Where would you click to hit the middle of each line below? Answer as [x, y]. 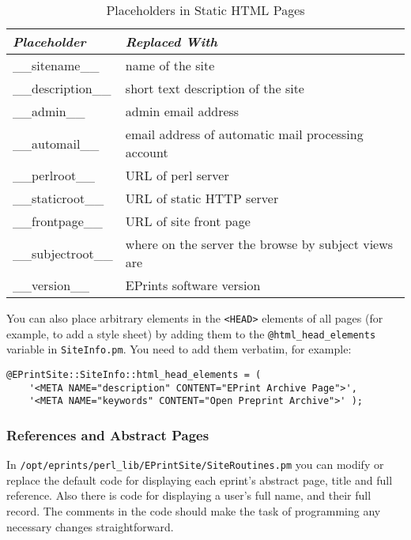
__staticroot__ [58, 198]
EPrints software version [193, 285]
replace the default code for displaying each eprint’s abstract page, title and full [200, 480]
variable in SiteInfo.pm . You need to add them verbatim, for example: [179, 349]
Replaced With [171, 42]
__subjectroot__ [63, 253]
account [147, 152]
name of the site [170, 65]
